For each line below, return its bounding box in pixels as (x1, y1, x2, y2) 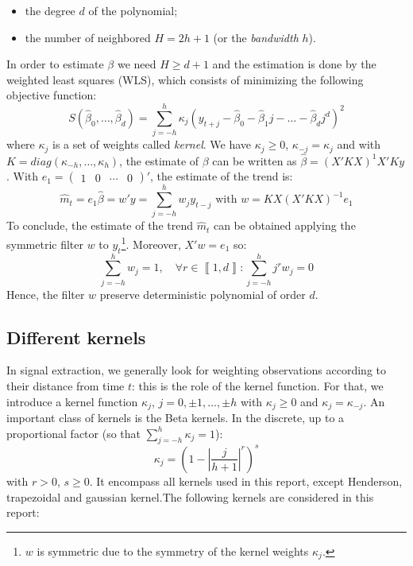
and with (337, 136, 381, 153)
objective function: (6, 87, 97, 103)
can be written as (212, 152, 297, 169)
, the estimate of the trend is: (150, 168, 293, 184)
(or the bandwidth (213, 29, 299, 45)
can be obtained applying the (213, 217, 356, 234)
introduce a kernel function (6, 393, 138, 409)
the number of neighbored (25, 29, 151, 45)
